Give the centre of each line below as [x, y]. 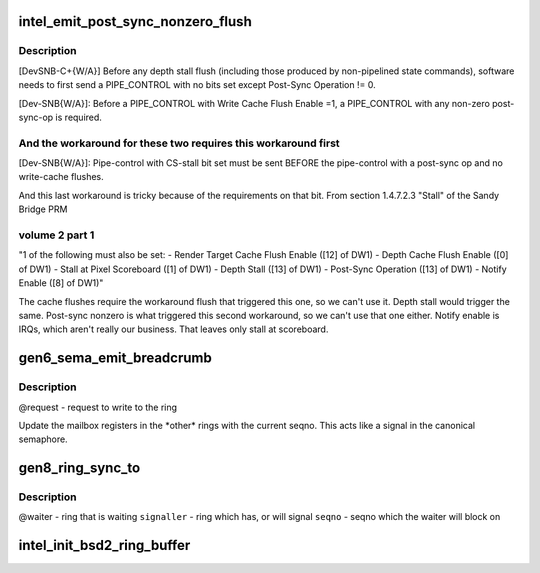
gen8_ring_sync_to [79, 468]
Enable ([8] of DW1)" [61, 283]
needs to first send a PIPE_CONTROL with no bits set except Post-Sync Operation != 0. [197, 85]
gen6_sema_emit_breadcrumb [115, 358]
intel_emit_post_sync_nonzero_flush [135, 21]
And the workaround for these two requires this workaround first [179, 143]
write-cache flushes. [61, 177]
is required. [78, 117]
